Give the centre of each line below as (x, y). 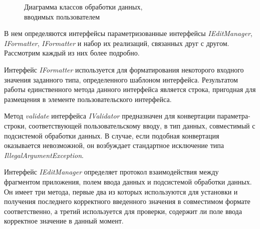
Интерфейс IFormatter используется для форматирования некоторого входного (124, 69)
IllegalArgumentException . (44, 155)
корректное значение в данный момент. (64, 221)
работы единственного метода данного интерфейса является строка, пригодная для (130, 89)
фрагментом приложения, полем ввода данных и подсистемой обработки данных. (128, 181)
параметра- (234, 116)
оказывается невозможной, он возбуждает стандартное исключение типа (114, 145)
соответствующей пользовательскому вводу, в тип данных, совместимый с (142, 125)
